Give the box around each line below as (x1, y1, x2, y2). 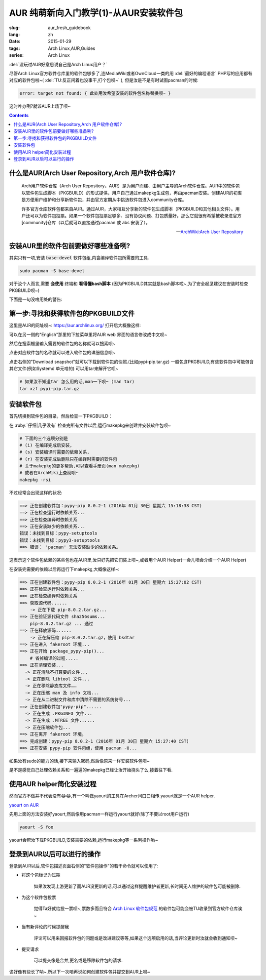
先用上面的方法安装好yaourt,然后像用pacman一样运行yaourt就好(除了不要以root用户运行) (9, 811, 190, 817)
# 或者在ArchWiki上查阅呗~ (19, 470, 79, 476)
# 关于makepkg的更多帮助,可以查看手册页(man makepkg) (19, 463, 140, 469)
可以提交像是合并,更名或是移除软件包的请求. (33, 957, 123, 963)
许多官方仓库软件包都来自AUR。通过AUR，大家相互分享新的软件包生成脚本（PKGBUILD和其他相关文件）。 (21, 205, 236, 212)
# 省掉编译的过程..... (30, 655, 79, 661)
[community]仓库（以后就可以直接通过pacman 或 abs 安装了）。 (21, 220, 150, 226)
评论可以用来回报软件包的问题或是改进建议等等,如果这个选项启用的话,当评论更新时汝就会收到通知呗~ (33, 935, 238, 941)
